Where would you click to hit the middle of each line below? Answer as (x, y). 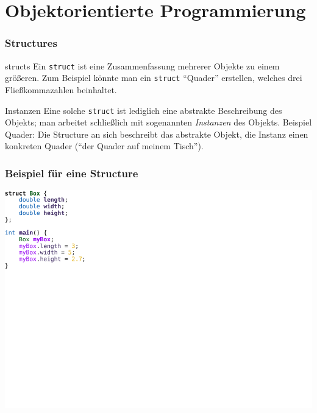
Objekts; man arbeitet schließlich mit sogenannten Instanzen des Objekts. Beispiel (158, 122)
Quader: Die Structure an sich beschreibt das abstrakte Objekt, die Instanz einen (157, 134)
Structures (31, 43)
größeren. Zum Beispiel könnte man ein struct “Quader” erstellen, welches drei (154, 78)
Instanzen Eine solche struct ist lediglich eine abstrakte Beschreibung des (144, 110)
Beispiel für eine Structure (72, 173)
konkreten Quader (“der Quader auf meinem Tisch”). (104, 146)
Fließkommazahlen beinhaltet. (61, 89)
